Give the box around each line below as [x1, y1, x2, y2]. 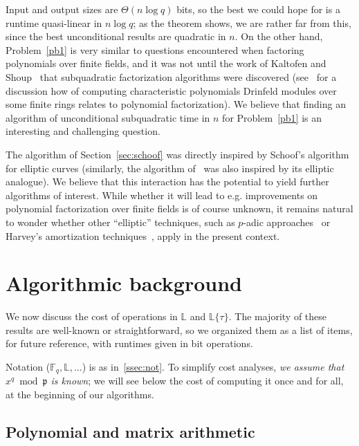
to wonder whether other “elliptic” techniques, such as [6, 214, 235, 229]
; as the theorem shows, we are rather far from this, [133, 15, 351, 30]
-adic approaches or [243, 214, 331, 229]
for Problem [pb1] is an [222, 110, 322, 124]
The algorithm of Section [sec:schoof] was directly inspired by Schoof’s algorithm [6, 147, 349, 161]
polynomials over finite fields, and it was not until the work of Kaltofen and [6, 56, 326, 71]
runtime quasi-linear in [6, 15, 102, 30]
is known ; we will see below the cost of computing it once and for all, [50, 373, 344, 388]
